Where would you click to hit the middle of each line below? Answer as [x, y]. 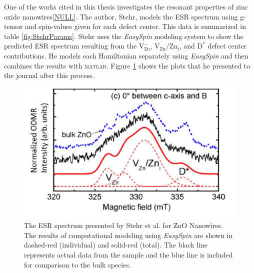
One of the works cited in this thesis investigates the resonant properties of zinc [126, 6]
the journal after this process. [49, 75]
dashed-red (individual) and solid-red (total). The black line [116, 245]
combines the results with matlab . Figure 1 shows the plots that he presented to [127, 65]
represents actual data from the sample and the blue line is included [128, 254]
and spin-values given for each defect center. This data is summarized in [135, 26]
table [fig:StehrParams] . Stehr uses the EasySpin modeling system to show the [124, 36]
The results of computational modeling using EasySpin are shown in [128, 235]
